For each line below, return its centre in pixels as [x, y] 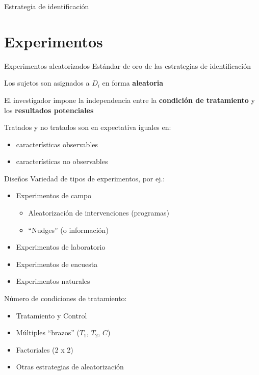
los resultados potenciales [49, 110]
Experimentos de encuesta [57, 264]
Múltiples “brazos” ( [48, 332]
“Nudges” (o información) [68, 230]
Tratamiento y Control [51, 315]
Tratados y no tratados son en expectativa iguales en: [88, 127]
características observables [57, 144]
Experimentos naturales [53, 281]
